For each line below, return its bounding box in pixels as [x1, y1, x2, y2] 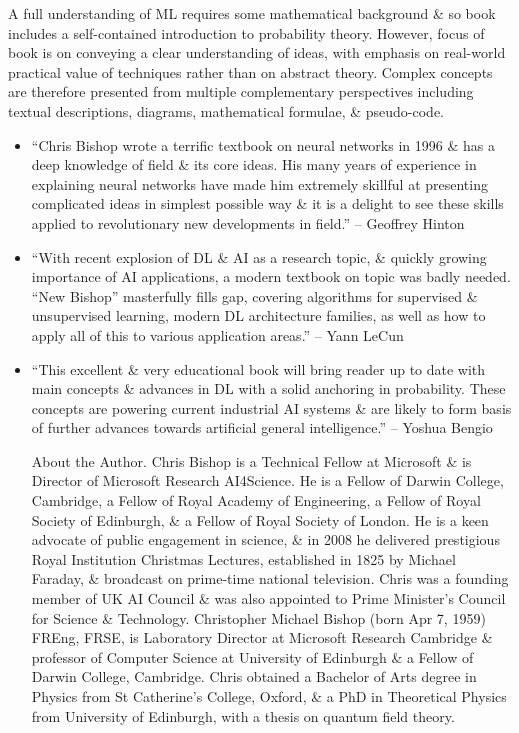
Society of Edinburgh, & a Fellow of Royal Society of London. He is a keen [31, 509, 489, 530]
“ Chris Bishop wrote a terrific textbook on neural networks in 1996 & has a [31, 134, 495, 155]
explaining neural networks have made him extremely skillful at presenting [31, 173, 488, 194]
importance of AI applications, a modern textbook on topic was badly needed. [31, 266, 511, 287]
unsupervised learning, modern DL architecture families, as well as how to [31, 305, 486, 326]
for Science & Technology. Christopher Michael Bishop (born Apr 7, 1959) [31, 607, 486, 628]
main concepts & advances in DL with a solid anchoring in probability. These [31, 378, 506, 399]
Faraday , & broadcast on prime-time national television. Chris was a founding [31, 568, 509, 589]
